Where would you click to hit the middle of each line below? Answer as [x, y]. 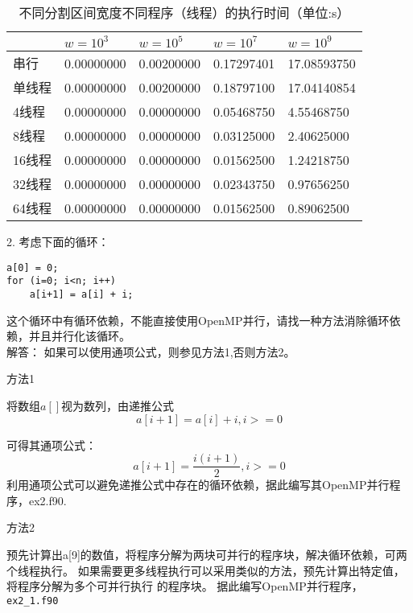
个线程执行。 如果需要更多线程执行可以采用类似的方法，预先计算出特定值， [206, 570]
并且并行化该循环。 [79, 336]
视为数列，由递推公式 [118, 405]
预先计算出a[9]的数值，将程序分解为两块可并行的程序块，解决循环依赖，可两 [207, 554]
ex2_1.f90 [33, 601]
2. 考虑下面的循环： [58, 241]
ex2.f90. [47, 500]
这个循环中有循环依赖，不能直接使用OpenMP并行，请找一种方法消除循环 [198, 320]
